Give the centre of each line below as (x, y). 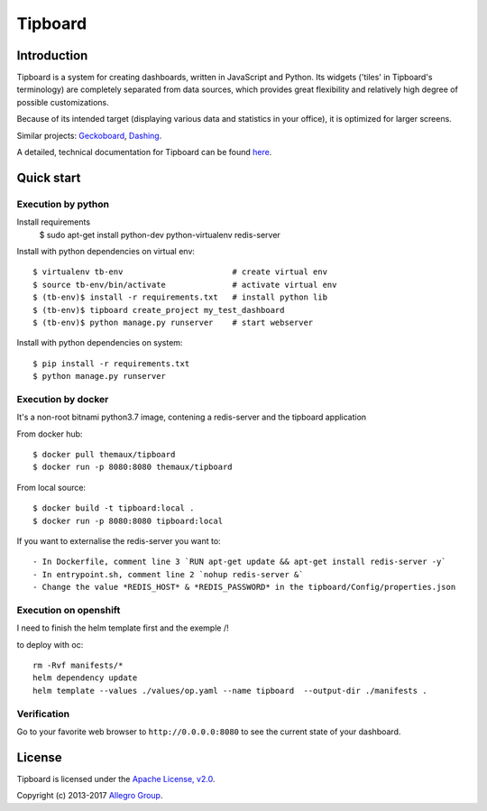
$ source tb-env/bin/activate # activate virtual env (185, 285)
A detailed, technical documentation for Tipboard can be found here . (144, 152)
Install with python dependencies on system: (100, 343)
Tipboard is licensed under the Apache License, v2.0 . (116, 779)
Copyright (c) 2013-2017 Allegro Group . (90, 796)
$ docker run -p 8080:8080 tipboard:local (128, 521)
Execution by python (63, 204)
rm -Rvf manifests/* (78, 666)
